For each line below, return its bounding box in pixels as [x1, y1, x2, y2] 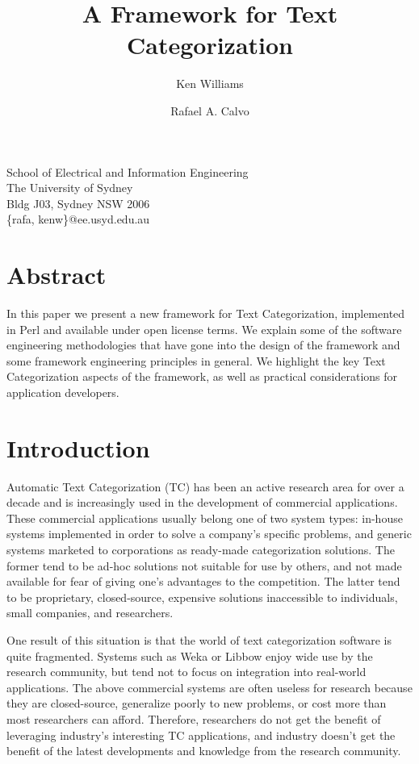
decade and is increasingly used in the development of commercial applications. [6, 494, 398, 511]
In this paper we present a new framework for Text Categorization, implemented [6, 305, 405, 321]
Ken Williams [176, 75, 244, 92]
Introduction [6, 431, 150, 464]
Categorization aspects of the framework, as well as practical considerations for [6, 368, 398, 385]
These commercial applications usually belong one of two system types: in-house [6, 509, 403, 526]
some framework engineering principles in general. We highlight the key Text [6, 352, 386, 369]
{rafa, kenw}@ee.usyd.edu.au [6, 211, 150, 228]
